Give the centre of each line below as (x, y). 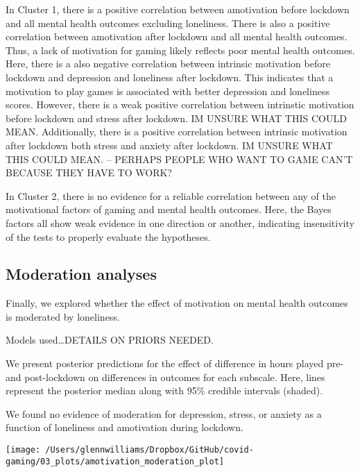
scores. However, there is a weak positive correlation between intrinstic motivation (180, 104)
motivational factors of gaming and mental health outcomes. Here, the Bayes (169, 209)
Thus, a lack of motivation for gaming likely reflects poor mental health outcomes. (180, 50)
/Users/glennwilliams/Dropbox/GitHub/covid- (149, 450)
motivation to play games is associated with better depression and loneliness (168, 91)
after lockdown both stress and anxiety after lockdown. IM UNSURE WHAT (169, 145)
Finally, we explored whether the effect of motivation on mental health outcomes (177, 303)
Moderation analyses (81, 274)
